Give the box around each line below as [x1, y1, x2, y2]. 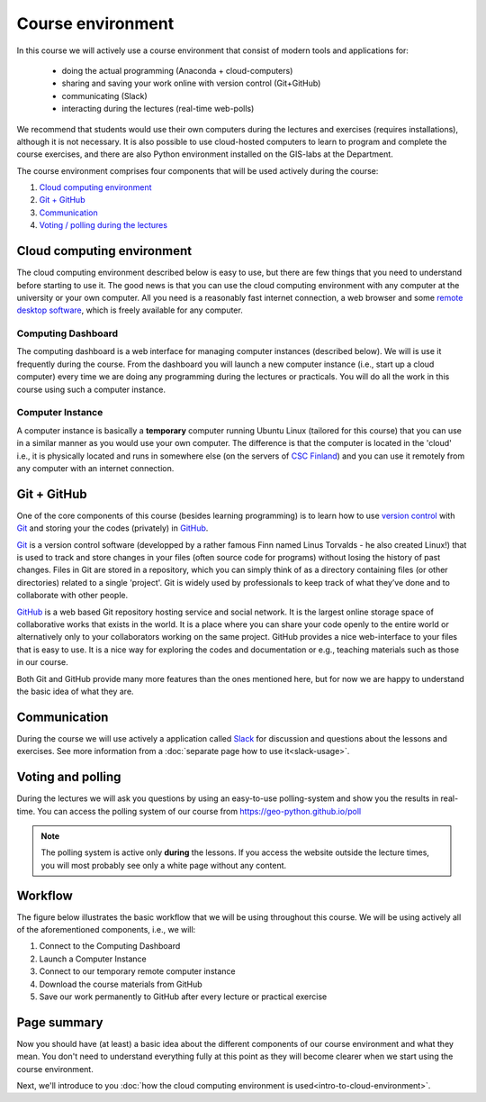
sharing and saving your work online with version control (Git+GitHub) [61, 77, 321, 89]
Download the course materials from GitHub [39, 979, 202, 989]
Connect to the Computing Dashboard [39, 941, 181, 952]
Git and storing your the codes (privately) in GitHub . [16, 523, 209, 533]
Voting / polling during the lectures [39, 220, 168, 231]
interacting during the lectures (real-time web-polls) [61, 104, 255, 114]
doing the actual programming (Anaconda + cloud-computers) [61, 65, 293, 76]
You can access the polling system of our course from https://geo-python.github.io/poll [37, 806, 362, 816]
